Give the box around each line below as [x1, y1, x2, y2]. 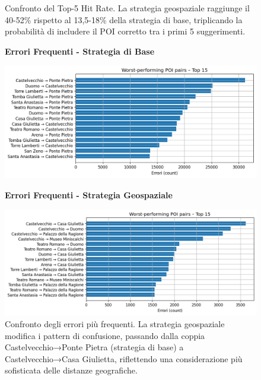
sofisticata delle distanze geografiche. [5, 364, 138, 376]
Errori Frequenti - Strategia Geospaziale [5, 189, 173, 201]
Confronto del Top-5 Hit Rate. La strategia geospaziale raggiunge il [5, 2, 250, 14]
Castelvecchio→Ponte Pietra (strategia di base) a [5, 341, 184, 353]
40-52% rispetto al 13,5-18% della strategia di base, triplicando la [5, 13, 243, 26]
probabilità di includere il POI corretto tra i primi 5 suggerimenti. [5, 25, 246, 37]
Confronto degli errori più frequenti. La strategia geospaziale [5, 318, 225, 330]
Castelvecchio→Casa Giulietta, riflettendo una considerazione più [5, 352, 243, 365]
